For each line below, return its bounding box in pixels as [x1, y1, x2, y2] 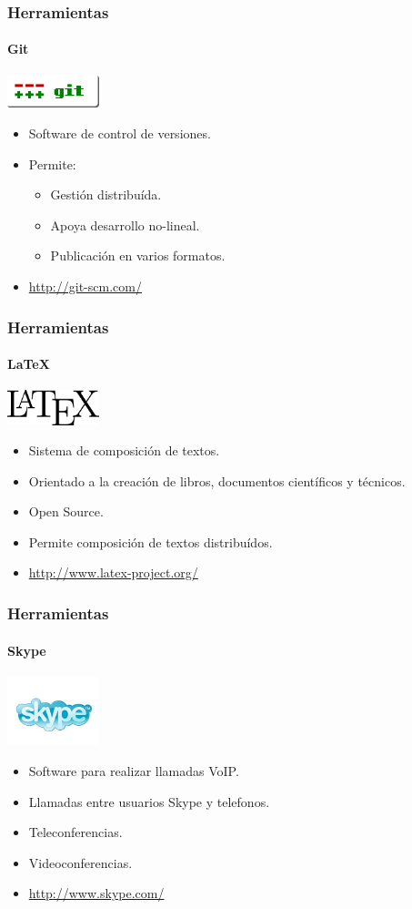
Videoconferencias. [28, 853, 133, 872]
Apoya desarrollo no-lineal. [50, 215, 200, 234]
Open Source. [28, 502, 104, 521]
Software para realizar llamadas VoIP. [28, 761, 239, 780]
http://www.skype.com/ [28, 883, 165, 903]
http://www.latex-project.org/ [28, 563, 198, 582]
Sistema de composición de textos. [28, 441, 220, 460]
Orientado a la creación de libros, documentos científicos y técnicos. [28, 471, 406, 490]
